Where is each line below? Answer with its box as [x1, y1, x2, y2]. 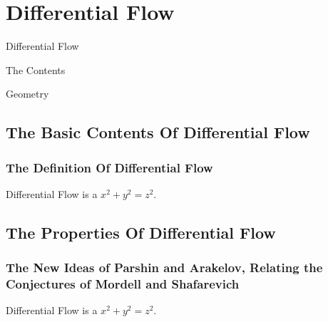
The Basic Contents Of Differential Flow [6, 121, 310, 143]
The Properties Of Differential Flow [6, 221, 276, 243]
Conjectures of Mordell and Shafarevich [6, 275, 240, 293]
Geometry [6, 86, 49, 101]
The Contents [6, 62, 66, 77]
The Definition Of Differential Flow [6, 158, 213, 176]
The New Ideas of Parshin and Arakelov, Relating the [6, 259, 323, 276]
